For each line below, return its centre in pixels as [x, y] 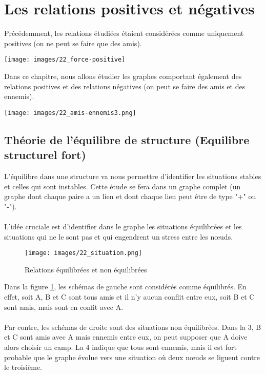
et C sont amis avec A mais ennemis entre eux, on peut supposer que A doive [126, 337]
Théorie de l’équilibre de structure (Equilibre [127, 139]
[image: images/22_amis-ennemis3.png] [70, 113]
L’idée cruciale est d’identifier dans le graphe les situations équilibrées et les [123, 226]
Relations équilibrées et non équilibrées [86, 269]
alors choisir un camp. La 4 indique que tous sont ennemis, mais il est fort [120, 347]
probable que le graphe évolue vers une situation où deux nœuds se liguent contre [132, 357]
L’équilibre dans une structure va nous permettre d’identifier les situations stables [133, 176]
